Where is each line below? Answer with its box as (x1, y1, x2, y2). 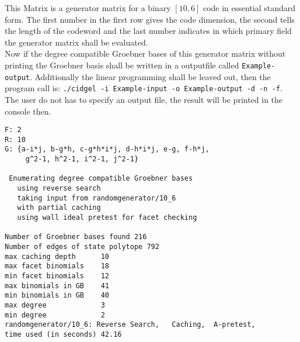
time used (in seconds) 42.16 (5, 330, 122, 338)
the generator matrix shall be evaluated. (5, 36, 148, 48)
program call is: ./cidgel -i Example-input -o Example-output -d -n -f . (5, 82, 282, 94)
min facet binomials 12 (5, 271, 109, 280)
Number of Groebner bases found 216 (5, 233, 147, 241)
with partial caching (17, 203, 101, 212)
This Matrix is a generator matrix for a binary (5, 2, 171, 13)
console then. (5, 105, 51, 117)
